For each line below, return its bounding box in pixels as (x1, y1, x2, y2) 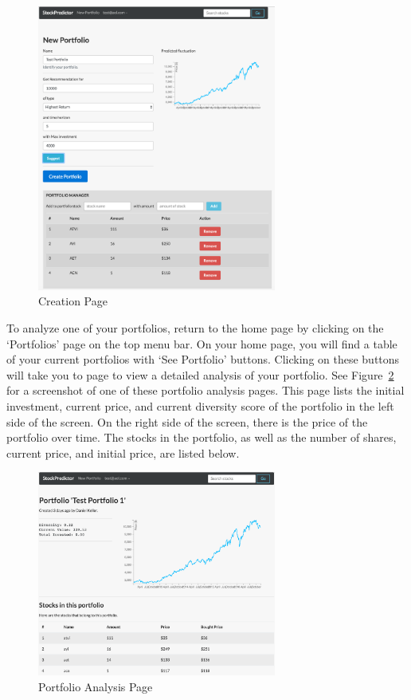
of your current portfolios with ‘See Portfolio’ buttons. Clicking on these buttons (6, 351, 400, 368)
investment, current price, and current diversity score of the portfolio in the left (6, 398, 394, 415)
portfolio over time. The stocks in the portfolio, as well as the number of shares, (6, 429, 397, 446)
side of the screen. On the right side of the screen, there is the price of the (6, 413, 368, 430)
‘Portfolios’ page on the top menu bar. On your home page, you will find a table (6, 335, 397, 352)
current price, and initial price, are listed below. (6, 444, 240, 461)
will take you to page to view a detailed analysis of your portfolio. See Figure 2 (6, 366, 394, 383)
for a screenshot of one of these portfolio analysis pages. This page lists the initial (6, 382, 405, 399)
